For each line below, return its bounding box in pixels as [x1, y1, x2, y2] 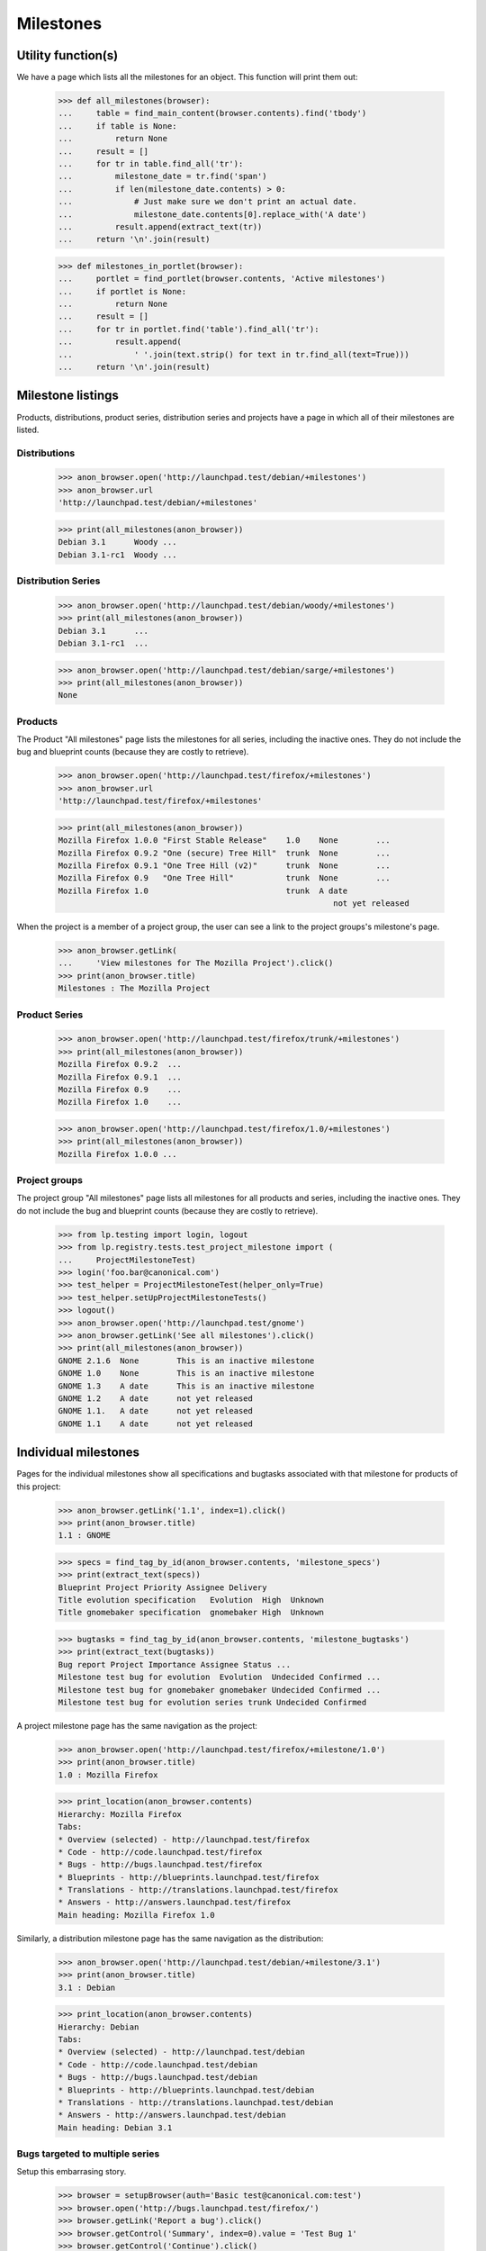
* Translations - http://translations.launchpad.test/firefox [58, 1885, 338, 1895]
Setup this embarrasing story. [16, 2166, 127, 2177]
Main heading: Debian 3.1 [58, 2122, 173, 2133]
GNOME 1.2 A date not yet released [58, 1393, 254, 1404]
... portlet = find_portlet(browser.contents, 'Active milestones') [58, 274, 386, 284]
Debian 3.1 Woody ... [58, 537, 177, 547]
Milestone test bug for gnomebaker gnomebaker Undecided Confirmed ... [58, 1685, 382, 1695]
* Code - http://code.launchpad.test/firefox [58, 1847, 263, 1857]
